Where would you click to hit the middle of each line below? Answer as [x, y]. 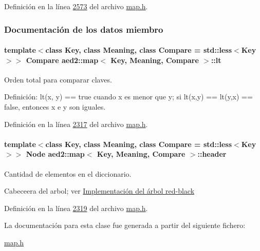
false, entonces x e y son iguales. [55, 107]
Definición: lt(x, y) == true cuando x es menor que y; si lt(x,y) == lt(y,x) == [128, 97]
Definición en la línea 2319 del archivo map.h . [76, 208]
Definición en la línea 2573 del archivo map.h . [76, 6]
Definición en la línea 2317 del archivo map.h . [76, 124]
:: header [212, 154]
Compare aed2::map [62, 60]
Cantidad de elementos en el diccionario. [68, 173]
